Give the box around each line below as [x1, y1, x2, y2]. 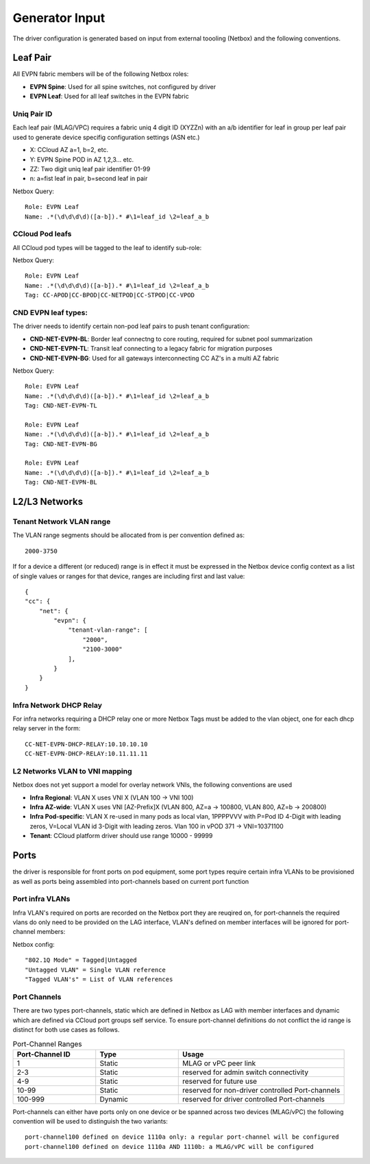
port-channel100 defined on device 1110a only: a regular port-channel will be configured [25, 1133, 339, 1141]
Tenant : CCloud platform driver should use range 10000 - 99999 [29, 832, 213, 840]
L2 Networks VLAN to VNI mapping [12, 766, 133, 776]
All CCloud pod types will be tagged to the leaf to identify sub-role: [12, 243, 202, 251]
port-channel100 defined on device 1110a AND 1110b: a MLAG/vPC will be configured [25, 1143, 314, 1150]
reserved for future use [182, 1076, 257, 1086]
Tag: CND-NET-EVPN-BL [25, 478, 97, 486]
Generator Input [12, 10, 106, 25]
